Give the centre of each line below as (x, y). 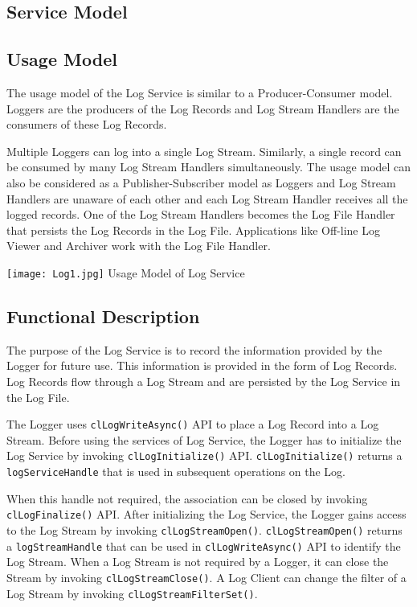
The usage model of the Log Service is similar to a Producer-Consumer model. (200, 92)
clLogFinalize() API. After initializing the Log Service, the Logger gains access (206, 514)
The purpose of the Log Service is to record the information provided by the (194, 349)
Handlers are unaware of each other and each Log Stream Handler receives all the (207, 198)
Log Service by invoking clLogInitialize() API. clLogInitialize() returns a (204, 455)
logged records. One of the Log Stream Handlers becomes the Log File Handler (201, 214)
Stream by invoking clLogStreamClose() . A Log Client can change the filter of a (206, 577)
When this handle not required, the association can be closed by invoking (187, 498)
